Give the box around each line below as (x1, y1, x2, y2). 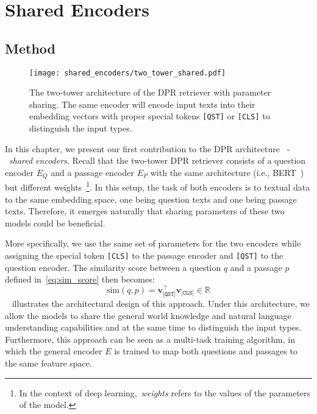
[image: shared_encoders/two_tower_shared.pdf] (29, 68, 226, 77)
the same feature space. (5, 356, 92, 369)
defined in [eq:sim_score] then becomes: (5, 273, 155, 286)
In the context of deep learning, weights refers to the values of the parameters (19, 386, 311, 399)
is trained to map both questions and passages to (114, 345, 297, 357)
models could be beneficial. (5, 216, 105, 229)
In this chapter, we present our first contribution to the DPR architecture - (5, 142, 290, 155)
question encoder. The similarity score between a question (5, 261, 221, 273)
